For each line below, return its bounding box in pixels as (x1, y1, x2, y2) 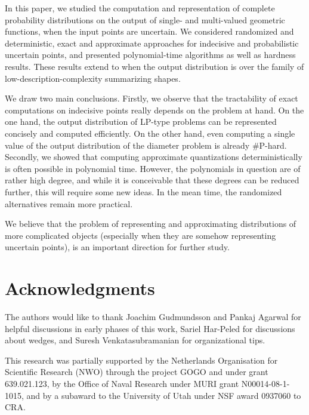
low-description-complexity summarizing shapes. (5, 72, 181, 84)
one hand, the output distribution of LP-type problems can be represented (5, 115, 277, 128)
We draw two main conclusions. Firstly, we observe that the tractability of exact (5, 92, 298, 104)
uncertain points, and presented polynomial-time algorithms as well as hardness (5, 48, 296, 61)
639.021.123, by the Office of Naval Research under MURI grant (5, 377, 239, 389)
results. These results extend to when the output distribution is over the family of (5, 60, 304, 72)
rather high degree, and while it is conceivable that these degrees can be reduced (5, 174, 299, 186)
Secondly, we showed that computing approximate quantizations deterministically (5, 150, 302, 163)
